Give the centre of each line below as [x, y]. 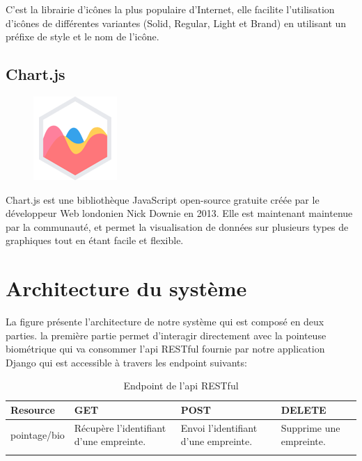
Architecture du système [126, 288]
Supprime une [310, 427]
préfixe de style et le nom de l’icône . [82, 37]
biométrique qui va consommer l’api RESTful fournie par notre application [165, 349]
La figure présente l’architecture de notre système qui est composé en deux [165, 322]
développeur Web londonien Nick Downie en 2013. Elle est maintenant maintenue [179, 213]
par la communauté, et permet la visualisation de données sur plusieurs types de [177, 226]
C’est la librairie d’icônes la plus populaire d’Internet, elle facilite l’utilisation [170, 9]
